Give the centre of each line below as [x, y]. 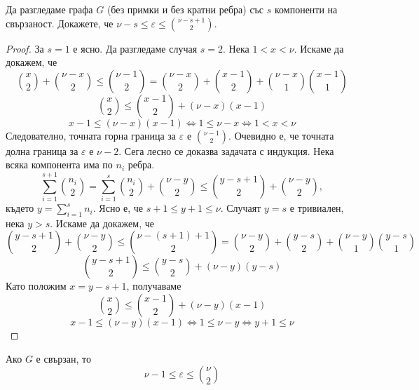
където [20, 208]
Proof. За [25, 48]
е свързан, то [64, 358]
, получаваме [154, 286]
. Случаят [241, 208]
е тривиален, [317, 208]
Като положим [36, 286]
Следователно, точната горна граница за [91, 135]
